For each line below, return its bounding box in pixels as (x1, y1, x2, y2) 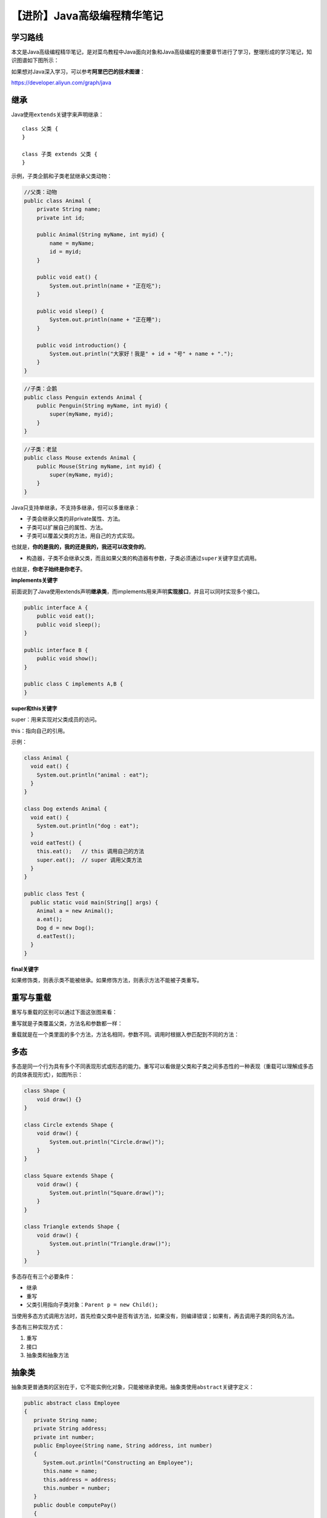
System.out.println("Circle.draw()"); (49, 1138, 165, 1145)
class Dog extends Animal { (24, 805, 107, 812)
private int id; (36, 214, 85, 221)
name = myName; (49, 240, 95, 247)
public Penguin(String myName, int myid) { (36, 403, 168, 409)
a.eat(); (36, 916, 63, 923)
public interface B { (24, 647, 88, 653)
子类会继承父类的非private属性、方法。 (26, 515, 124, 522)
